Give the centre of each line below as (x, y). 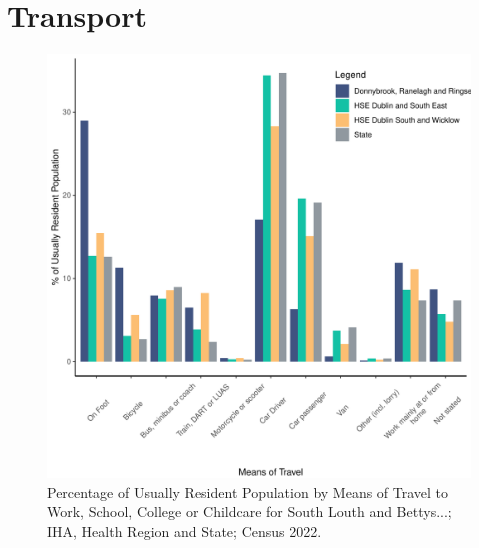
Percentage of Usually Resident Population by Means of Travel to (248, 491)
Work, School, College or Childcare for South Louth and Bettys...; (249, 511)
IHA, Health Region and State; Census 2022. (184, 530)
